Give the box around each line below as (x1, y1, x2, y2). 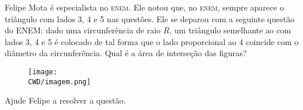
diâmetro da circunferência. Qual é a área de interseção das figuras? (5, 47, 247, 59)
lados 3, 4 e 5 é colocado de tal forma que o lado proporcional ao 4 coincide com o (5, 35, 299, 47)
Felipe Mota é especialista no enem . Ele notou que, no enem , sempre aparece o (5, 1, 284, 13)
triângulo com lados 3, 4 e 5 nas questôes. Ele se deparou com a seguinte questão (5, 12, 295, 25)
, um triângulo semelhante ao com (169, 24, 291, 36)
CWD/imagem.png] (28, 77, 91, 86)
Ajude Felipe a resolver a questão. (5, 94, 126, 106)
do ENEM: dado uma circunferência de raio (5, 24, 161, 36)
